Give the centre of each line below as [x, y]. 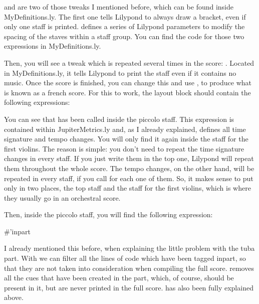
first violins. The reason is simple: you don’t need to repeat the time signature [124, 148]
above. [14, 297]
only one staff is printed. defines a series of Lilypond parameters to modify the [124, 26]
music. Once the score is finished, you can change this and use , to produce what [128, 83]
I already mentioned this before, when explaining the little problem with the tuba [129, 248]
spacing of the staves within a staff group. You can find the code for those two [124, 36]
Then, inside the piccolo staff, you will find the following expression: [108, 214]
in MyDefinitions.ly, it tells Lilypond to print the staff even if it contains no [120, 72]
